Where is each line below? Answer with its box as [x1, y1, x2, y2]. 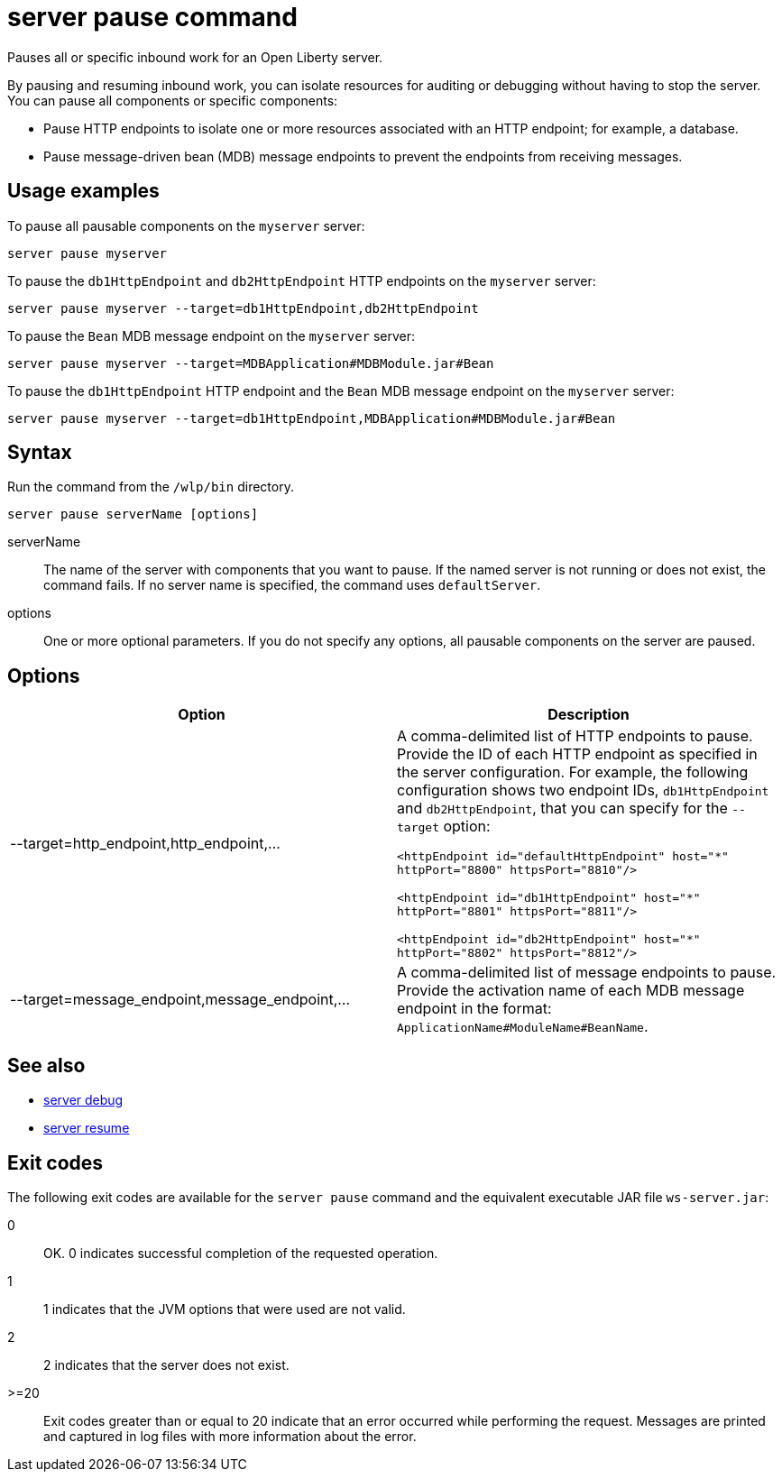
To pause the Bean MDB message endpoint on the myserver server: [7, 327, 416, 344]
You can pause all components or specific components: [7, 92, 338, 108]
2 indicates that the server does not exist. [43, 1356, 290, 1373]
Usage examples [7, 179, 160, 203]
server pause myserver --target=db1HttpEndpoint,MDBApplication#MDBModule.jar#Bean [7, 410, 616, 426]
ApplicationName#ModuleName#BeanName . [397, 1017, 649, 1036]
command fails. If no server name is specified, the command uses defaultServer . [43, 577, 541, 593]
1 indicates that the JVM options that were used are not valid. [43, 1300, 406, 1317]
